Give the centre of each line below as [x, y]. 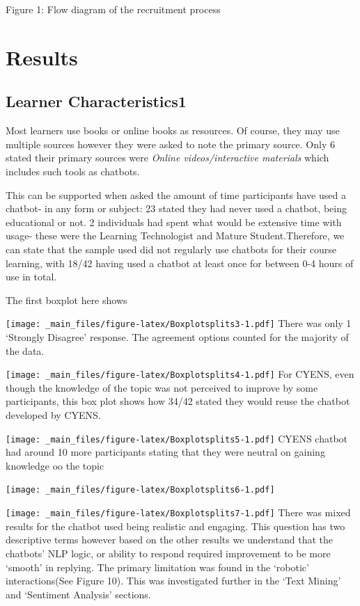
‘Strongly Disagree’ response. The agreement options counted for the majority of [177, 336]
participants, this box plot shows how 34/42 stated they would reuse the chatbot [178, 401]
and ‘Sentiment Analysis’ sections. [78, 594]
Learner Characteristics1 [96, 101]
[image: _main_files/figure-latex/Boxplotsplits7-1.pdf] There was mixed [178, 512]
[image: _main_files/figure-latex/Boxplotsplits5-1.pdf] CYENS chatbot [177, 438]
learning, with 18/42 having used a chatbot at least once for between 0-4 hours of [180, 263]
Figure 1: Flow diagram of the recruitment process [113, 9]
